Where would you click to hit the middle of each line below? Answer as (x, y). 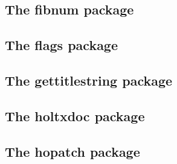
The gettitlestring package (89, 80)
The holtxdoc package (75, 115)
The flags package (62, 45)
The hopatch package (72, 151)
